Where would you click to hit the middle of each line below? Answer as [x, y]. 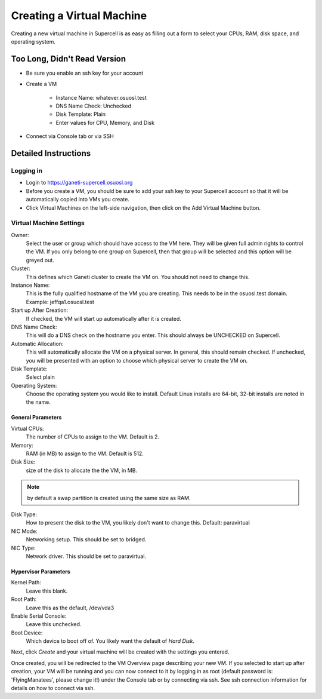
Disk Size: [23, 462]
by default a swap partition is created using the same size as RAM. [109, 498]
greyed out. [40, 260]
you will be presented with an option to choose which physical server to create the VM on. [137, 360]
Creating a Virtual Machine [79, 16]
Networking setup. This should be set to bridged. [86, 539]
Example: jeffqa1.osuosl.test [60, 302]
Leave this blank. [47, 591]
